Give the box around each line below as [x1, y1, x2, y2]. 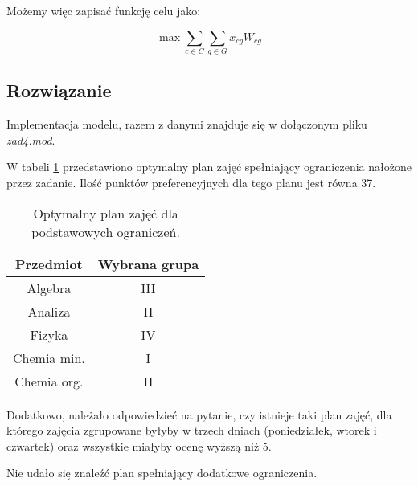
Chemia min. [13, 348, 85, 367]
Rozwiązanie [6, 78, 112, 103]
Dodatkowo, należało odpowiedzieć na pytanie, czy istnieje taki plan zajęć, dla [6, 406, 392, 423]
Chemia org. [14, 371, 84, 390]
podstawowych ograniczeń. [31, 222, 180, 241]
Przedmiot [15, 254, 83, 273]
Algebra [27, 278, 72, 297]
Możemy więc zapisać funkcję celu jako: [6, 2, 201, 18]
